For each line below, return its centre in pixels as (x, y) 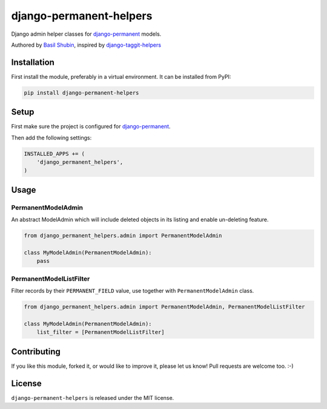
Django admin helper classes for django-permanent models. (86, 34)
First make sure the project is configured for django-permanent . (91, 127)
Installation (33, 62)
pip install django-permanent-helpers (81, 93)
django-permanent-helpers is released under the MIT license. (93, 397)
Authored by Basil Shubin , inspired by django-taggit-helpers (86, 45)
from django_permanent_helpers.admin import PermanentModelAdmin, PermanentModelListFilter (164, 307)
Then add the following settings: (51, 138)
